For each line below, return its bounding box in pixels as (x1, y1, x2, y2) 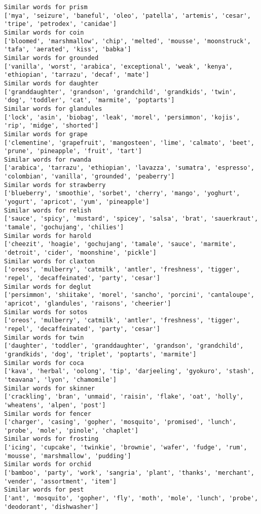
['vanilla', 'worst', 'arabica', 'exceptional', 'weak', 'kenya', (4, 63, 233, 70)
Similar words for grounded (4, 54, 99, 62)
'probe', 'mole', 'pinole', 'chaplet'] (4, 427, 138, 434)
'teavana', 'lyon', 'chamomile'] (4, 376, 117, 383)
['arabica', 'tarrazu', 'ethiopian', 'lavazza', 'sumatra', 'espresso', (4, 164, 254, 172)
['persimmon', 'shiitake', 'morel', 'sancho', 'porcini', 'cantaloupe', (4, 291, 254, 299)
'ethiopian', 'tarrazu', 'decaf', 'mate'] (4, 71, 150, 79)
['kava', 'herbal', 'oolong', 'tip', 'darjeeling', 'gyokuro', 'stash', (4, 368, 254, 375)
